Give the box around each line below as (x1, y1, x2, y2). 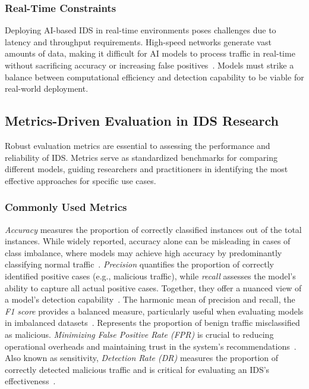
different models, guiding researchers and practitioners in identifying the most (5, 163, 288, 175)
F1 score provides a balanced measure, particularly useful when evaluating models (5, 304, 304, 317)
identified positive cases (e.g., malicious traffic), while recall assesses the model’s (5, 269, 296, 282)
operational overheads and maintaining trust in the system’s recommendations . (5, 340, 297, 352)
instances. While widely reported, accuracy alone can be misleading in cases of (5, 235, 291, 247)
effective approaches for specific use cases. (5, 174, 156, 186)
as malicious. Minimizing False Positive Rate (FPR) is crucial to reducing (5, 328, 274, 340)
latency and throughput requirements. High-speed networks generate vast (5, 35, 272, 48)
